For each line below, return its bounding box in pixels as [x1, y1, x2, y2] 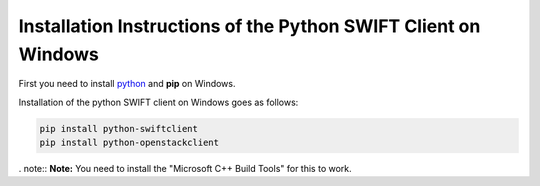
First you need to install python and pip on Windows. [18, 78, 236, 90]
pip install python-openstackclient [39, 137, 220, 149]
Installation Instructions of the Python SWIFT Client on [18, 15, 481, 37]
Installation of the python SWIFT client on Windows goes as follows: [18, 96, 299, 108]
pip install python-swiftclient [39, 123, 199, 134]
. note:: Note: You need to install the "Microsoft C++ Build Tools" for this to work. [18, 163, 352, 175]
